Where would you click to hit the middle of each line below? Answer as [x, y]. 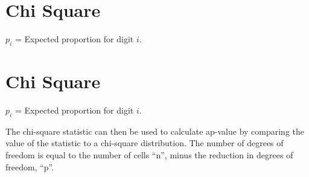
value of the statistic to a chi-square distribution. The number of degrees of [145, 143]
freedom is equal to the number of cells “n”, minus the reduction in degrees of [149, 155]
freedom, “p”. [30, 166]
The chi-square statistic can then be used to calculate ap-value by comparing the [155, 131]
